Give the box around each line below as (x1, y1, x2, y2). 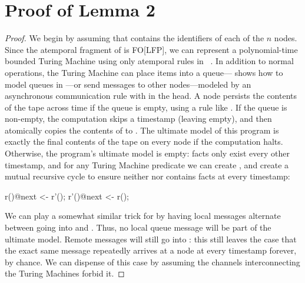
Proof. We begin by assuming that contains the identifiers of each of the (5, 32, 264, 44)
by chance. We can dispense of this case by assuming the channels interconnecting (5, 255, 300, 268)
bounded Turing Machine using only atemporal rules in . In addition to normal (5, 55, 294, 67)
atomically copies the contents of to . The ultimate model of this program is (5, 124, 279, 136)
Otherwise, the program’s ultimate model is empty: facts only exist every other (5, 147, 290, 159)
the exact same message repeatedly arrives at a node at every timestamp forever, (5, 244, 297, 257)
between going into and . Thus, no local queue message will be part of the (5, 221, 271, 234)
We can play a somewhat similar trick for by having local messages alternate (5, 209, 281, 222)
